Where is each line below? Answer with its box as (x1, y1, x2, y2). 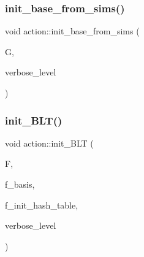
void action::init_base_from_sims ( (5, 25, 140, 37)
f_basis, (5, 178, 35, 190)
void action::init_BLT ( (5, 136, 94, 149)
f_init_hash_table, (5, 198, 78, 211)
